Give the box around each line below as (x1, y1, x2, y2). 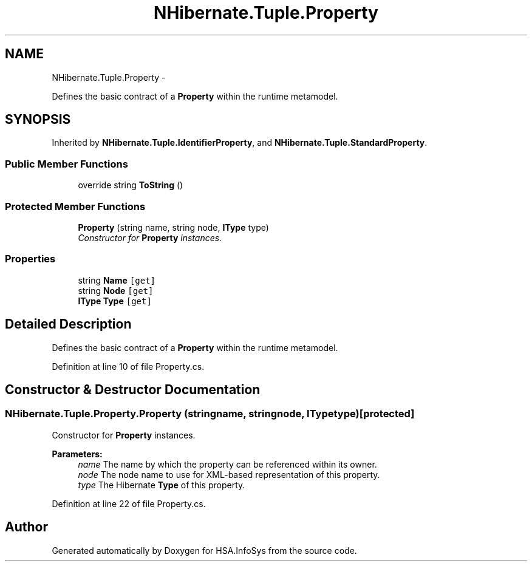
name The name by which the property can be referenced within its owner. (78, 459, 377, 469)
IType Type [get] (78, 295, 152, 306)
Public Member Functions (5, 157, 128, 170)
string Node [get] (78, 285, 154, 296)
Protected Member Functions (5, 200, 146, 213)
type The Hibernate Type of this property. (78, 479, 245, 490)
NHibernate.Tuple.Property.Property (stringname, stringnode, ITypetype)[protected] (5, 407, 415, 420)
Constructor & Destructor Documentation (5, 381, 261, 397)
